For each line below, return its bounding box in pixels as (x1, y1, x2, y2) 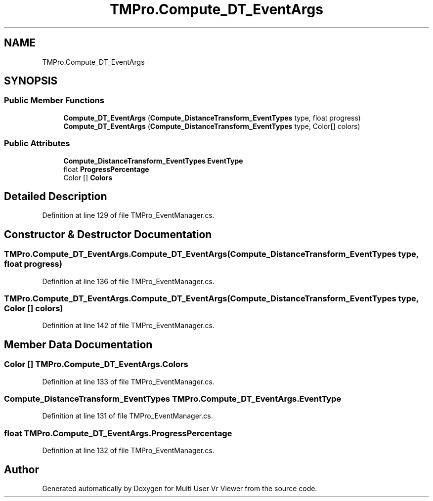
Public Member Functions (4, 95, 104, 106)
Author (4, 463, 39, 476)
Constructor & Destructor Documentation (4, 228, 212, 241)
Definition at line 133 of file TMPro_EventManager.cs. (42, 377, 215, 386)
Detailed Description (4, 190, 107, 203)
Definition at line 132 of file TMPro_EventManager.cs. (42, 446, 215, 455)
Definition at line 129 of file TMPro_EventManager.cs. (42, 211, 215, 220)
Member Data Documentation (4, 338, 153, 351)
